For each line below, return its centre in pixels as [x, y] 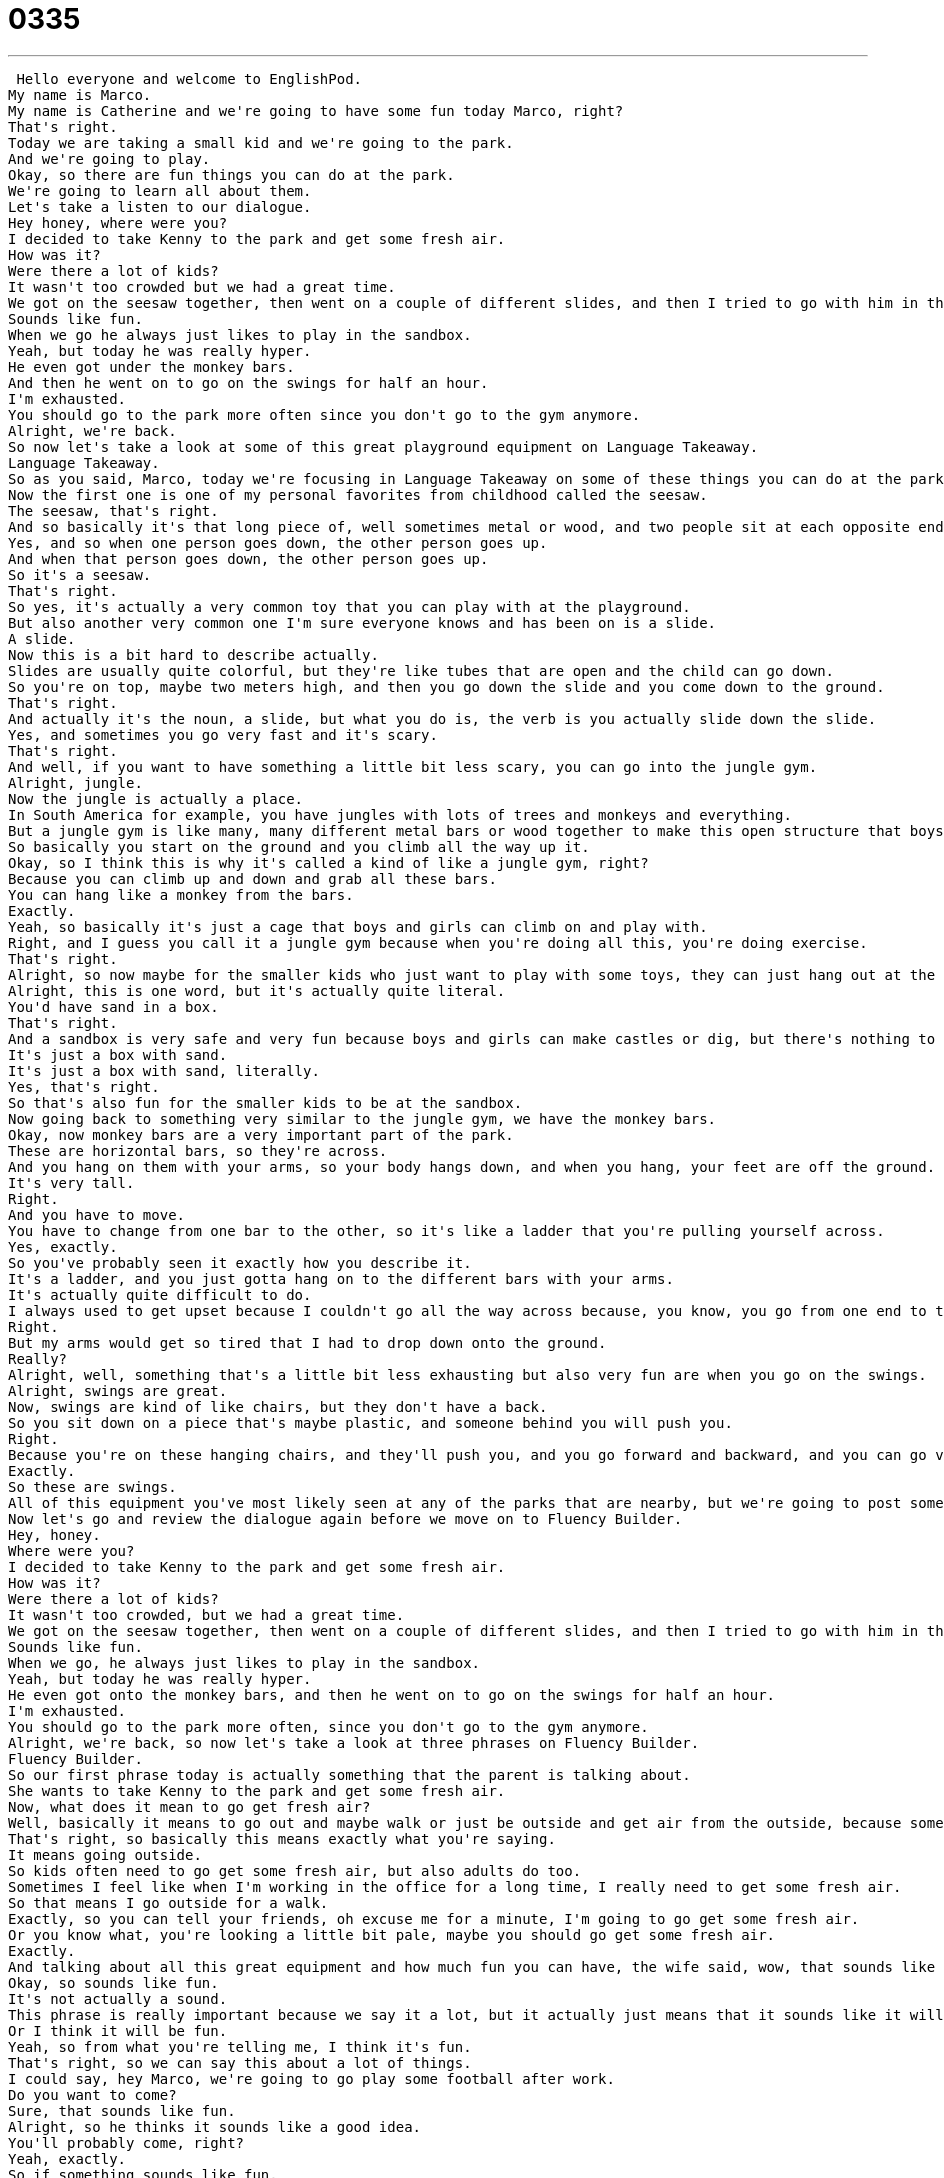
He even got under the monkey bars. [151, 366]
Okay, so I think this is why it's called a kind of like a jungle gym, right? [328, 862]
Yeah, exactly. [67, 2158]
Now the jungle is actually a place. [156, 798]
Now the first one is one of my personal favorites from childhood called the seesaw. [358, 494]
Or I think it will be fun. [118, 2030]
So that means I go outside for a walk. [168, 1902]
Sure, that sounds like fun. [122, 2110]
